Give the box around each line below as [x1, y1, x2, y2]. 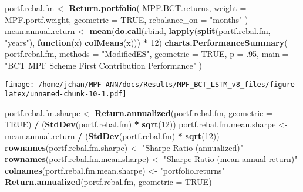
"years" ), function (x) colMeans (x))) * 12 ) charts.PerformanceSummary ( [5, 36, 288, 48]
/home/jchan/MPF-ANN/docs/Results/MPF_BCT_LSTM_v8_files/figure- [38, 80, 299, 89]
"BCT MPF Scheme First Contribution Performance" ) [5, 59, 203, 71]
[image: [5, 80, 35, 89]
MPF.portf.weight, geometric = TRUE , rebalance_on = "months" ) [5, 13, 248, 25]
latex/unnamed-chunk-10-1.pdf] [5, 90, 127, 99]
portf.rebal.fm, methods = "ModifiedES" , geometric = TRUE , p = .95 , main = [5, 48, 289, 60]
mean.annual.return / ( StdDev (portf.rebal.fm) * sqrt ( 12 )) [5, 130, 220, 142]
